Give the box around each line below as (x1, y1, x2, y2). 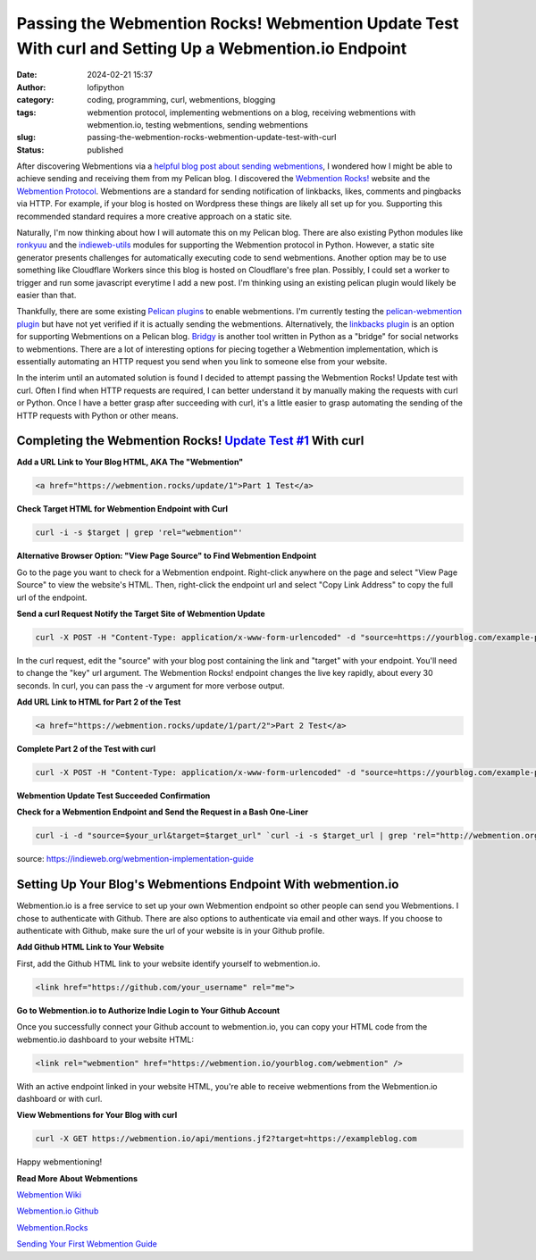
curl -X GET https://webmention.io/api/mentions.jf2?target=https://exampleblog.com (35, 1134, 417, 1144)
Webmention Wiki (16, 1189, 82, 1200)
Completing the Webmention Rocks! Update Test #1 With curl (16, 433, 364, 448)
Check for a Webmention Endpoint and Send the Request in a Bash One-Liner (16, 806, 308, 817)
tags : (16, 107, 37, 118)
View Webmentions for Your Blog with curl (16, 1110, 178, 1121)
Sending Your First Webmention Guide (16, 1239, 158, 1249)
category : (16, 95, 54, 105)
